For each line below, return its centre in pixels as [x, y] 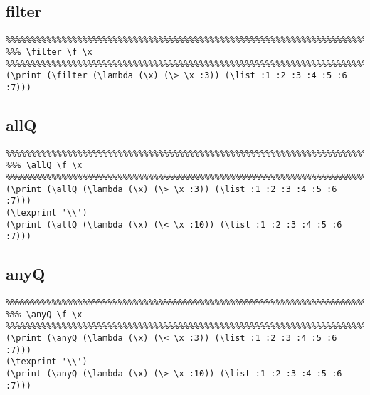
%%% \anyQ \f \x [44, 314]
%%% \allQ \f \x [44, 165]
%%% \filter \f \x [49, 52]
